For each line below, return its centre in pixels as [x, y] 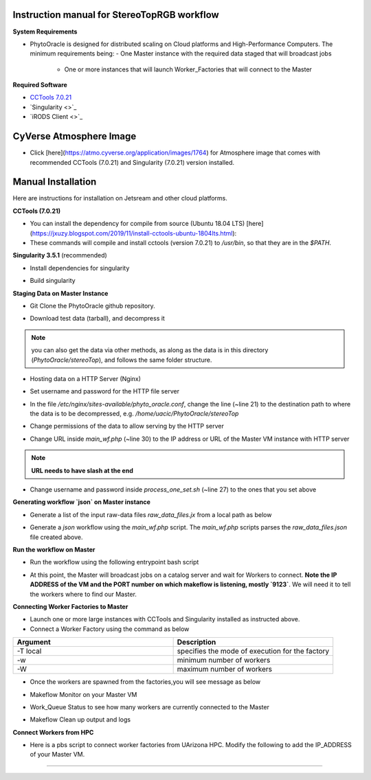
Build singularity [53, 281]
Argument [34, 642]
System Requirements [45, 32]
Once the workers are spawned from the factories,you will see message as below [145, 682]
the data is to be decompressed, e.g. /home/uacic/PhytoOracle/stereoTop [134, 414]
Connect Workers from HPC [53, 732]
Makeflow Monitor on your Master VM [83, 694]
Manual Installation [55, 182]
